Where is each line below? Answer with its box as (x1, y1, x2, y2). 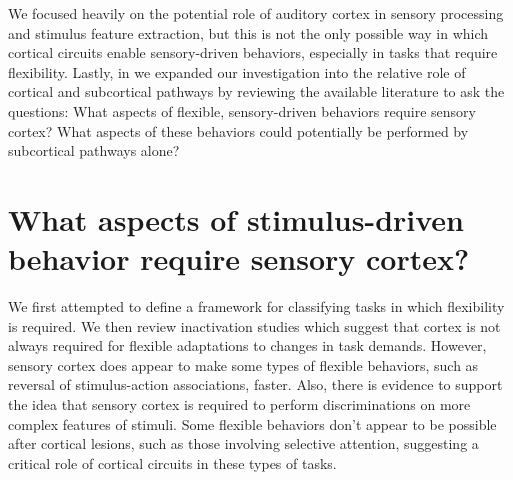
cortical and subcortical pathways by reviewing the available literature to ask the (8, 81, 505, 102)
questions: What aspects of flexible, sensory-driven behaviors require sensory (8, 100, 476, 121)
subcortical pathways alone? (8, 140, 180, 161)
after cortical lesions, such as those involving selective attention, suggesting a (8, 433, 479, 454)
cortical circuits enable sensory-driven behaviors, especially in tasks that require (8, 42, 498, 63)
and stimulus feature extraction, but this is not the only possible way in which (8, 22, 489, 43)
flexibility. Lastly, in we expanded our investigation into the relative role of (8, 61, 466, 82)
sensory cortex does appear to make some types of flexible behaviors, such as (8, 354, 479, 375)
